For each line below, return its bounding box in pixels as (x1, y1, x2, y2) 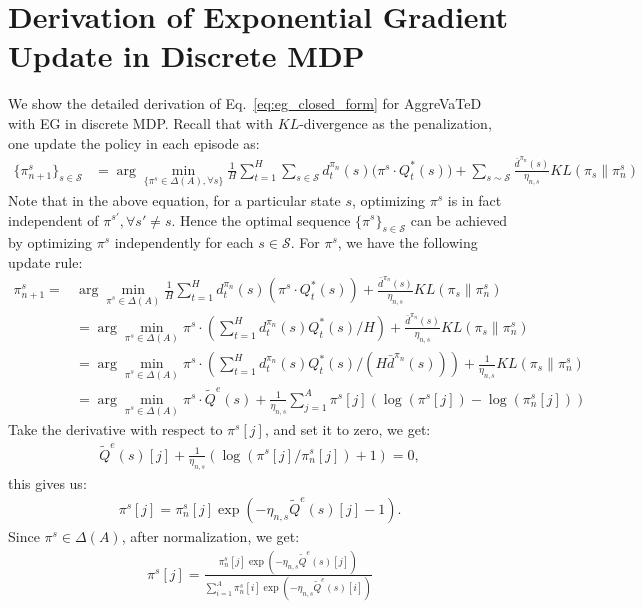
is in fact (447, 189, 502, 210)
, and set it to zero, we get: (264, 419, 431, 440)
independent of (8, 209, 99, 230)
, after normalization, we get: (121, 525, 300, 546)
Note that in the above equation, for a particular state (8, 189, 341, 210)
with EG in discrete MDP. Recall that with (8, 112, 274, 133)
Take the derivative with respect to (8, 419, 223, 440)
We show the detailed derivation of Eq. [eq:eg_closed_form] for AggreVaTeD (8, 93, 482, 114)
